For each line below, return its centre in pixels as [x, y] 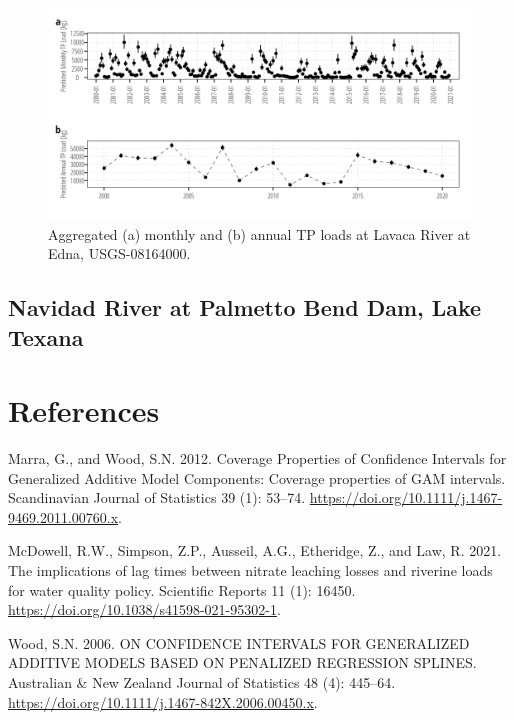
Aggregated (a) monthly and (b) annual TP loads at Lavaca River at [259, 233]
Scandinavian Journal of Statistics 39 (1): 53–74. [157, 497]
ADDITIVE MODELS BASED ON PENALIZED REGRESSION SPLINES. [242, 662]
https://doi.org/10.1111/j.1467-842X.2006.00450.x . [163, 701]
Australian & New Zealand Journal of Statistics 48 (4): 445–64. [202, 682]
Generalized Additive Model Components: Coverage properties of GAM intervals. [257, 477]
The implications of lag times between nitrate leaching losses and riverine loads [250, 570]
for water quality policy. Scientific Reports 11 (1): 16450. [182, 589]
